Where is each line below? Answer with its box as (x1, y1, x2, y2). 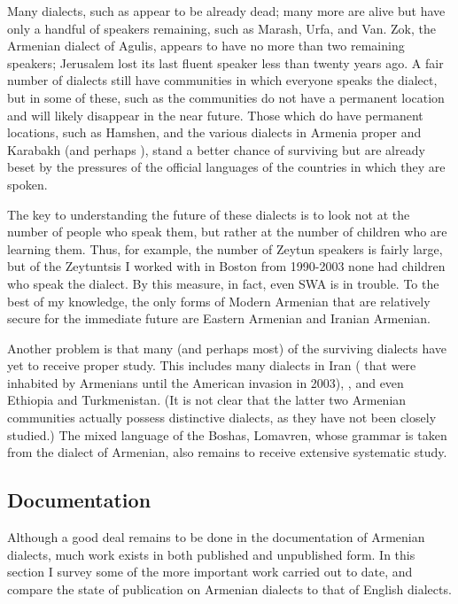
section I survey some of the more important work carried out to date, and (7, 562, 413, 581)
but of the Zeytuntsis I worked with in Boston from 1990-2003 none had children (7, 257, 446, 275)
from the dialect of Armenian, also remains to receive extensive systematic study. (7, 443, 447, 461)
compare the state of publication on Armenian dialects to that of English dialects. (7, 579, 452, 598)
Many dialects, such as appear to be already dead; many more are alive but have (7, 2, 446, 19)
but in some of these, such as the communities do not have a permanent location (7, 88, 445, 106)
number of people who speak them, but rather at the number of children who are (7, 222, 447, 241)
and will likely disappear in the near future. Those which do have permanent (7, 105, 423, 124)
